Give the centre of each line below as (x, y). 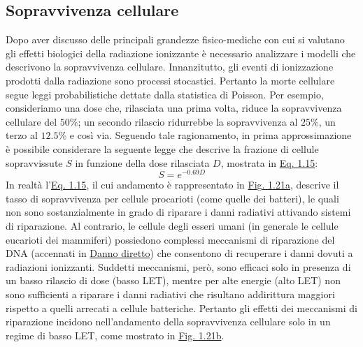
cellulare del (31, 121)
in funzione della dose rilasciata (142, 162)
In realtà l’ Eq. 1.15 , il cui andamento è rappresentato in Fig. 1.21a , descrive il (172, 185)
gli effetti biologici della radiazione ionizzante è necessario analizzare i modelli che (181, 53)
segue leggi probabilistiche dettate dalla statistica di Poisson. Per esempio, (165, 94)
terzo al (22, 135)
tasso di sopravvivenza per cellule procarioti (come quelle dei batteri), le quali (172, 198)
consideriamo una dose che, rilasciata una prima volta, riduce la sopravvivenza (174, 108)
